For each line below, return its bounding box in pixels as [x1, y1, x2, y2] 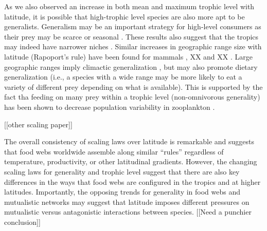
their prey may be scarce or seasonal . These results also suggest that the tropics [4, 31, 259, 42]
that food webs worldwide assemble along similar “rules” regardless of [4, 146, 224, 157]
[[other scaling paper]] [4, 119, 73, 129]
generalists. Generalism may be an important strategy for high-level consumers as [4, 21, 261, 32]
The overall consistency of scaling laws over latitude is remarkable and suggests [4, 136, 255, 147]
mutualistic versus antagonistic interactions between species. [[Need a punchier [4, 206, 252, 217]
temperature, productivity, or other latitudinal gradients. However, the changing [4, 156, 257, 167]
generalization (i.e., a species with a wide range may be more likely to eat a [4, 71, 242, 82]
